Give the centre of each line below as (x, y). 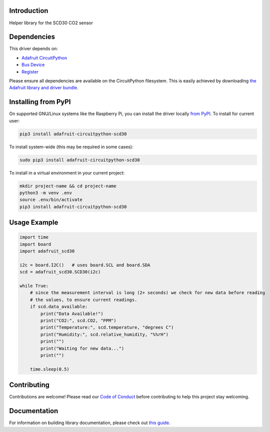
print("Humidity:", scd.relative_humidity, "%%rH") (105, 334)
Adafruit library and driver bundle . (44, 88)
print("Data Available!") (72, 313)
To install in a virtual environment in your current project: (67, 173)
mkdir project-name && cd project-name (68, 186)
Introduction (29, 11)
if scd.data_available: (59, 307)
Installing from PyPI (40, 102)
